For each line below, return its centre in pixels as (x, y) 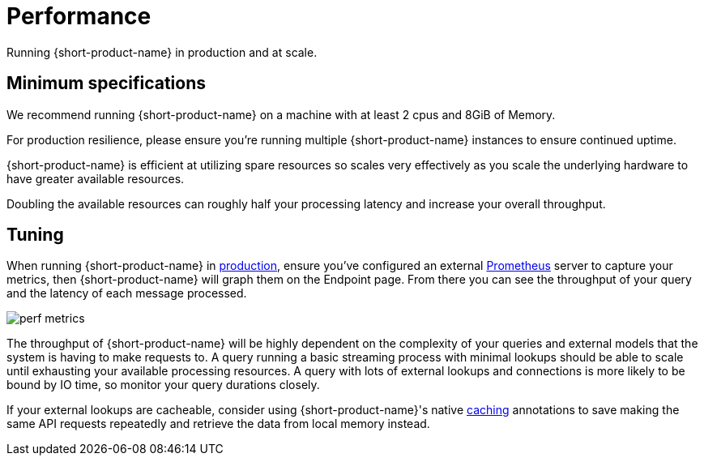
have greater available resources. (96, 178)
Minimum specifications (107, 83)
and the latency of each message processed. (127, 293)
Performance (79, 16)
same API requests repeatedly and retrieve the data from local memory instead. (218, 424)
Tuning (35, 235)
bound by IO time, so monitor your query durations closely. (163, 385)
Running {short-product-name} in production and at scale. (162, 52)
